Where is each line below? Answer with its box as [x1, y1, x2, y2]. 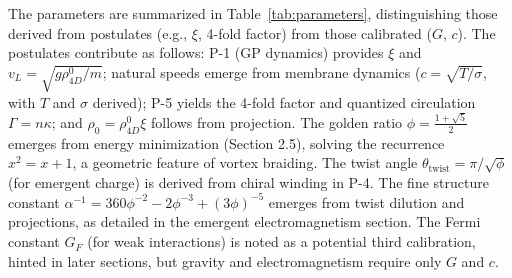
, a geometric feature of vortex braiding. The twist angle [72, 152, 418, 173]
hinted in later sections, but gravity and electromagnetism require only [8, 250, 442, 271]
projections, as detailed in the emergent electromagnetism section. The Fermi [8, 211, 481, 232]
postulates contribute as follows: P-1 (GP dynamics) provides [8, 42, 384, 63]
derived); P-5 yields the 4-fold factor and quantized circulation [92, 91, 476, 112]
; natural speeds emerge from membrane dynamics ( [102, 61, 421, 82]
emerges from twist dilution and [268, 191, 465, 212]
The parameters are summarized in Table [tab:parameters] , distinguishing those [8, 3, 498, 23]
